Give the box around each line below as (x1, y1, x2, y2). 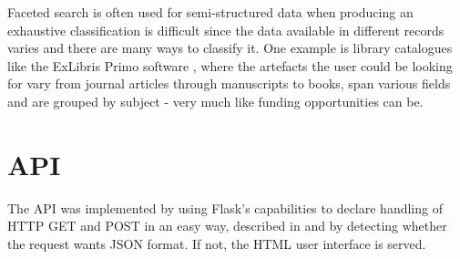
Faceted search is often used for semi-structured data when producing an (7, 3, 414, 21)
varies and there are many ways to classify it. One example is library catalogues (7, 38, 453, 57)
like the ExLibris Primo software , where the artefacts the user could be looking (7, 56, 453, 75)
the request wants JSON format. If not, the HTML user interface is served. (7, 233, 426, 253)
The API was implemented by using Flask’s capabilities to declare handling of (7, 198, 443, 217)
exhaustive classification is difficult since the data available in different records (7, 20, 445, 39)
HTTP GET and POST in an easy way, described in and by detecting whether (7, 216, 447, 235)
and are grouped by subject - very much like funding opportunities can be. (7, 91, 424, 110)
